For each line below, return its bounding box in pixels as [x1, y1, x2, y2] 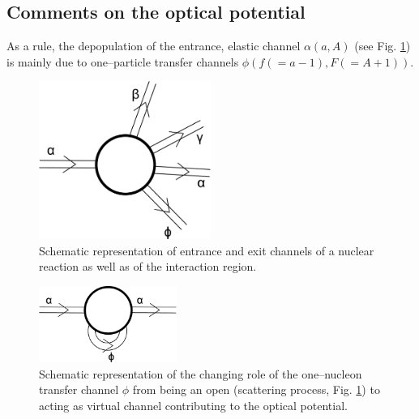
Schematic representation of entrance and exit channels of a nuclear [39, 242, 374, 259]
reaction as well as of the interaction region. [39, 258, 257, 275]
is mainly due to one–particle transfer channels [6, 53, 239, 70]
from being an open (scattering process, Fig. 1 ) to [132, 381, 380, 398]
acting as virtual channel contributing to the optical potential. [39, 397, 348, 413]
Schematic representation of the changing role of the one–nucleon [39, 365, 362, 382]
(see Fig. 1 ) [354, 37, 411, 54]
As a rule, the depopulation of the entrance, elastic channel [6, 37, 301, 54]
